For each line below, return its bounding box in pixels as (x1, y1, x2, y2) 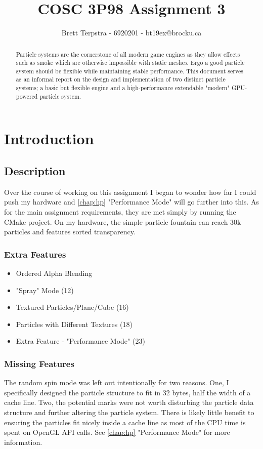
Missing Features (4, 357, 74, 370)
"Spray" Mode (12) (16, 284, 74, 295)
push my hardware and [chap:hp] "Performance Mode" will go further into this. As (4, 196, 259, 207)
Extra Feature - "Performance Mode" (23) (16, 336, 145, 346)
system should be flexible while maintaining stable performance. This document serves (16, 66, 243, 75)
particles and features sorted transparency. (4, 226, 136, 237)
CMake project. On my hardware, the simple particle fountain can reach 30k (4, 216, 241, 227)
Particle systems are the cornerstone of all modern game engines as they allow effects (16, 50, 240, 58)
